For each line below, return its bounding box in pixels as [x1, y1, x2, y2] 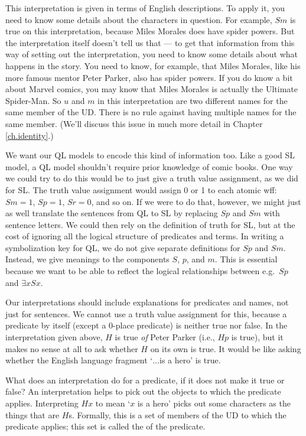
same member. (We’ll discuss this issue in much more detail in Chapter [5, 117, 263, 129]
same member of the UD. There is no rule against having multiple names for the [5, 106, 297, 118]
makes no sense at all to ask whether [5, 342, 138, 354]
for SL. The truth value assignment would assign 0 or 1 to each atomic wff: [5, 183, 277, 196]
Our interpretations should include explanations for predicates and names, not [5, 296, 289, 308]
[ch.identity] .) [5, 129, 54, 141]
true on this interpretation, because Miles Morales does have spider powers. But [5, 25, 295, 37]
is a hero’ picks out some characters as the [137, 397, 291, 409]
